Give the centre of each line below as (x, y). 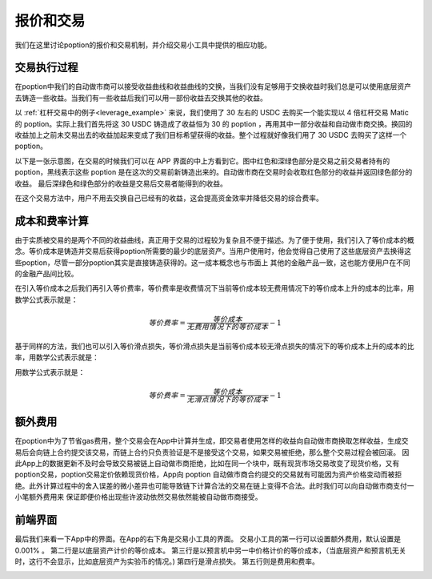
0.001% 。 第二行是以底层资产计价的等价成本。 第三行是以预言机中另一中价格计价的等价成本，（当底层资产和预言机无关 (211, 550)
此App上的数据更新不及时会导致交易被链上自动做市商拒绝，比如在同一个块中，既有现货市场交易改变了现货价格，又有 (207, 464)
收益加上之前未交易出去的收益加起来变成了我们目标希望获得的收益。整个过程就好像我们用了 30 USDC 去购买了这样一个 (211, 135)
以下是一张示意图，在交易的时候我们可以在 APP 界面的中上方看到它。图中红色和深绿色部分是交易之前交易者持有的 (202, 161)
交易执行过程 (46, 68)
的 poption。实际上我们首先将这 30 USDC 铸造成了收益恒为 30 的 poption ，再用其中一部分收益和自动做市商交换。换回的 (214, 123)
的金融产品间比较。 (46, 274)
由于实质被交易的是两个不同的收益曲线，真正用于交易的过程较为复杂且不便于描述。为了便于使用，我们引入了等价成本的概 (214, 239)
